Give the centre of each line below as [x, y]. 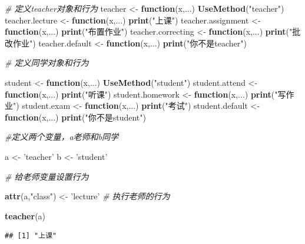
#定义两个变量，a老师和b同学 [62, 137]
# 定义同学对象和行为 [47, 63]
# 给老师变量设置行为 [47, 176]
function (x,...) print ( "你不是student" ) [75, 117]
